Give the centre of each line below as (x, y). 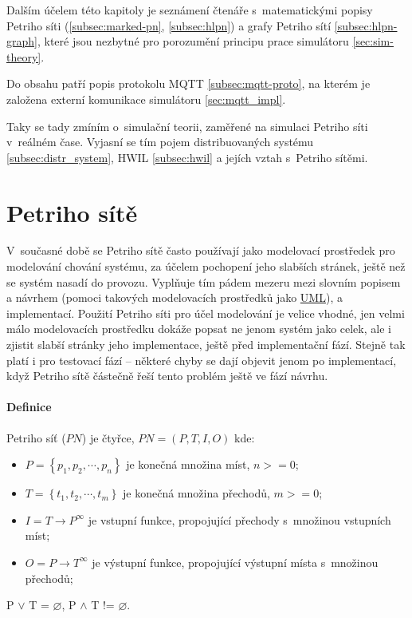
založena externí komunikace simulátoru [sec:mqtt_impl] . (146, 99)
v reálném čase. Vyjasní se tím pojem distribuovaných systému (160, 142)
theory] (24, 56)
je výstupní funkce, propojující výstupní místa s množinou (235, 562)
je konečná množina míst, (188, 464)
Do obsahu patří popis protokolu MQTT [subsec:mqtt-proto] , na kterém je (188, 83)
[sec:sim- (373, 41)
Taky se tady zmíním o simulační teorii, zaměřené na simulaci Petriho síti (187, 126)
